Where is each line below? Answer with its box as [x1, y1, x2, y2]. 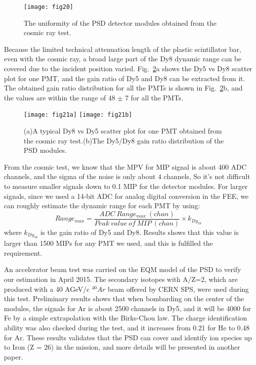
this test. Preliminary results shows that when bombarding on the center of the [4, 293, 244, 304]
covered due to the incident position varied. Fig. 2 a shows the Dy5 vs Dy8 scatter [4, 63, 253, 74]
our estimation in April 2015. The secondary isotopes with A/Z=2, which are [4, 274, 238, 284]
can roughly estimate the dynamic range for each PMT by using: [4, 200, 200, 211]
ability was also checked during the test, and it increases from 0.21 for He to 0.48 [4, 322, 250, 333]
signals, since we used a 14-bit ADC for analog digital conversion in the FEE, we [4, 190, 249, 201]
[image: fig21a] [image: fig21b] [24, 111, 132, 119]
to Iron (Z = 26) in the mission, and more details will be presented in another [4, 342, 240, 352]
